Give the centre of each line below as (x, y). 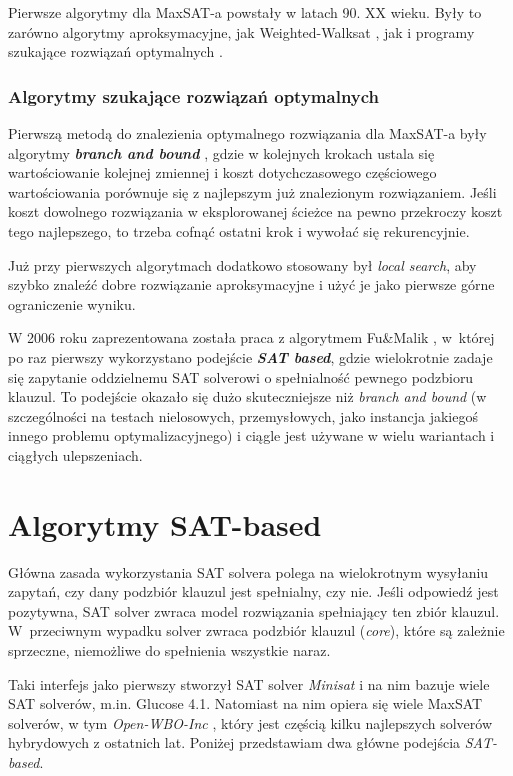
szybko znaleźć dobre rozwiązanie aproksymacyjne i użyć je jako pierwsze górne (251, 284)
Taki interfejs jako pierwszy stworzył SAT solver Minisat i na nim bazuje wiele (249, 683)
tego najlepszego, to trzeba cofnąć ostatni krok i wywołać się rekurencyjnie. (239, 230)
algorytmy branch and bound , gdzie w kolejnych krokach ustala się (221, 152)
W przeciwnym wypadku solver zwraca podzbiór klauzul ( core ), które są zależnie (256, 630)
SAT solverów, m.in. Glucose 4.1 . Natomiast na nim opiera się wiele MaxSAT (245, 703)
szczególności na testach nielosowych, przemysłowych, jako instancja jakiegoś (243, 415)
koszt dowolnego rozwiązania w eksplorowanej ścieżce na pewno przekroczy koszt (255, 211)
